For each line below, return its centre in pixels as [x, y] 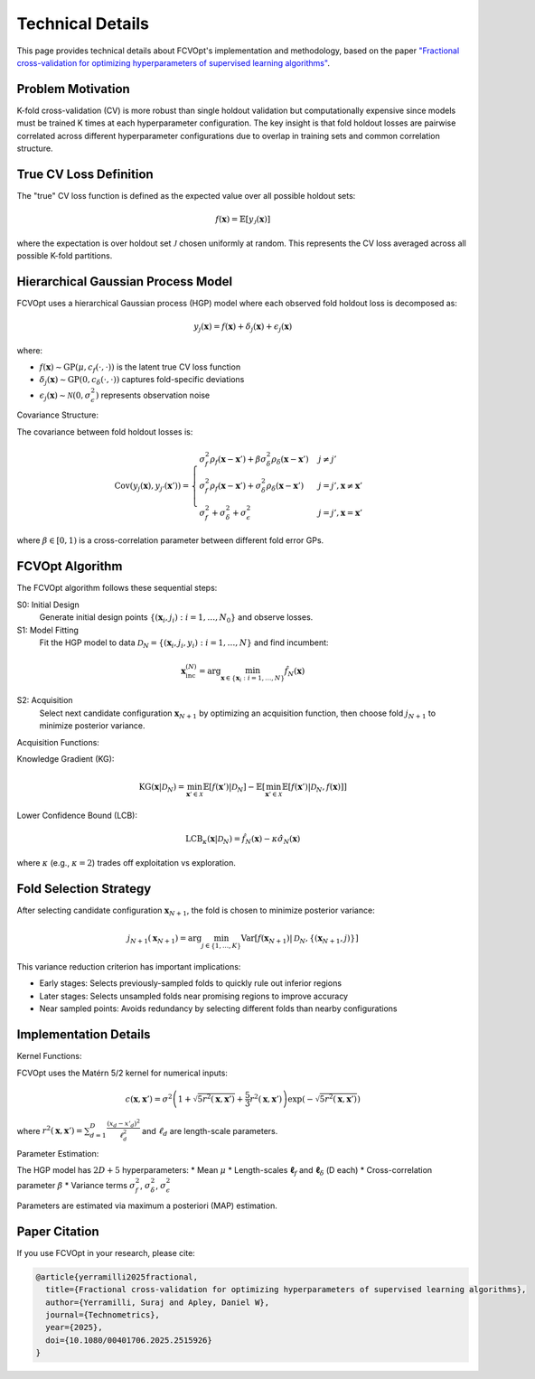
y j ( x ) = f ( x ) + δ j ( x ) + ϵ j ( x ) [243, 327]
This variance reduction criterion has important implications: [129, 967]
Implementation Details [84, 1035]
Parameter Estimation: [58, 1153]
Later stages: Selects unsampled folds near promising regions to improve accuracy [193, 996]
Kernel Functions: [49, 1056]
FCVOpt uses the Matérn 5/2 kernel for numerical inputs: [122, 1073]
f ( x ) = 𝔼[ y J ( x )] [243, 220]
